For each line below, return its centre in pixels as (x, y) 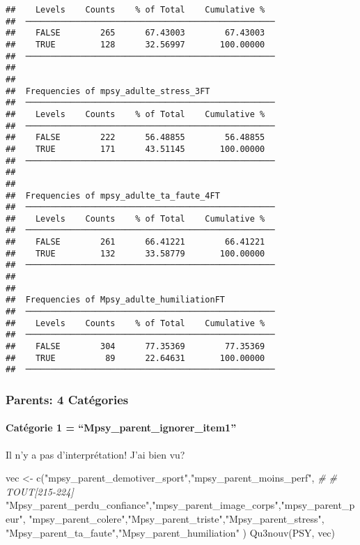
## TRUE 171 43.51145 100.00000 (135, 149)
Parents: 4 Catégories (67, 399)
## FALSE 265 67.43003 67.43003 (135, 33)
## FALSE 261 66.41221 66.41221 (135, 242)
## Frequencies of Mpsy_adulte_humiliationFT (115, 300)
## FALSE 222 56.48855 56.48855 (135, 138)
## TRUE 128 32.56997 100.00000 (135, 44)
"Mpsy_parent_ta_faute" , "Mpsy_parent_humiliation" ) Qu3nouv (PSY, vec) (171, 532)
